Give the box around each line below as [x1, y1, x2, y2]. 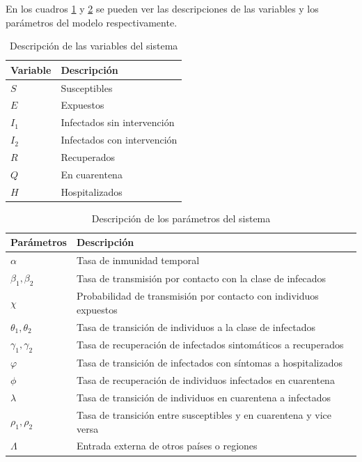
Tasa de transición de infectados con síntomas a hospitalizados [76, 355, 343, 370]
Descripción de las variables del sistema [9, 38, 178, 53]
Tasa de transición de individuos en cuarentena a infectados [76, 390, 331, 405]
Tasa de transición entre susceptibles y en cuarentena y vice [76, 407, 331, 422]
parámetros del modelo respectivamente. [6, 15, 178, 29]
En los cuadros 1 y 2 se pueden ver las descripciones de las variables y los [6, 1, 319, 15]
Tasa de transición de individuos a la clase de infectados [76, 319, 315, 334]
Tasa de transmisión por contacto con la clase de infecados [76, 270, 326, 285]
